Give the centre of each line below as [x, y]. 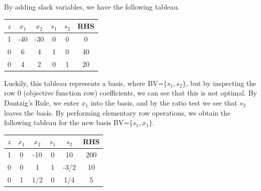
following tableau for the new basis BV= [67, 122]
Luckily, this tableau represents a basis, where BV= [84, 83]
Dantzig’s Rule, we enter [42, 102]
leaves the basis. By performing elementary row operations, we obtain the [117, 112]
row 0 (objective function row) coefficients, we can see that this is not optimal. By [130, 93]
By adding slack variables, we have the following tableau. [92, 7]
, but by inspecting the [221, 83]
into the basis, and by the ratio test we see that [164, 102]
